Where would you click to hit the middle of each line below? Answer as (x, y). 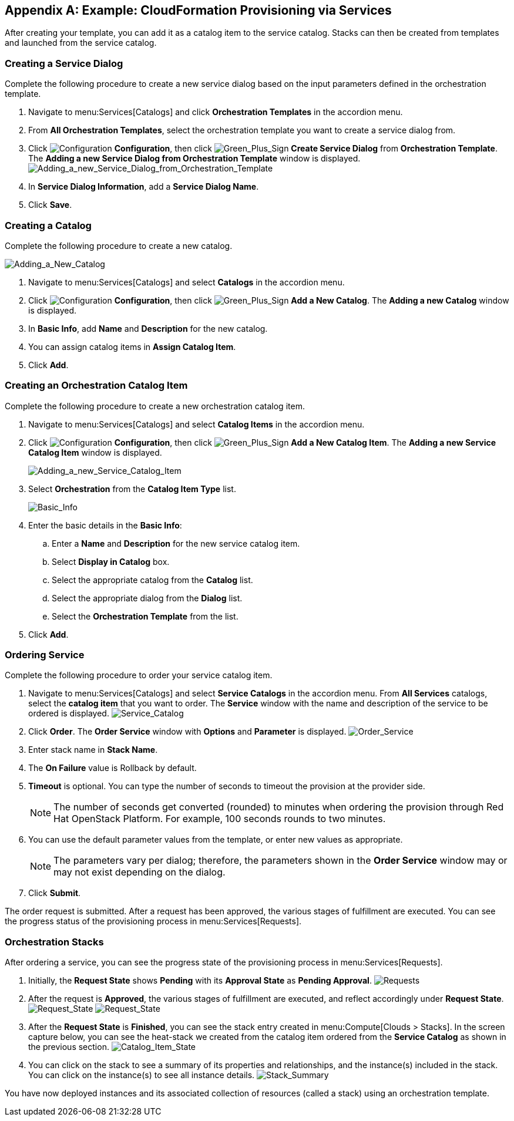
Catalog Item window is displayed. (95, 452)
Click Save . (50, 205)
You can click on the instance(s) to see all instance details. (142, 1075)
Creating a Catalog (48, 225)
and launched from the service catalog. (81, 43)
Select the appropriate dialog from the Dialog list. (147, 598)
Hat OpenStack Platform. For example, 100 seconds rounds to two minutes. (220, 819)
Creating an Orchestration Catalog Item (96, 386)
